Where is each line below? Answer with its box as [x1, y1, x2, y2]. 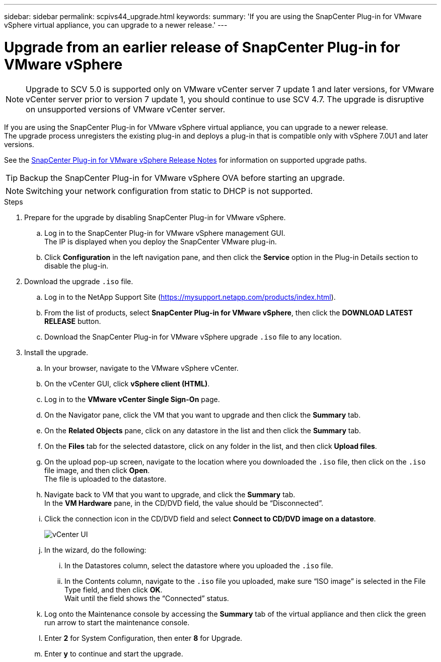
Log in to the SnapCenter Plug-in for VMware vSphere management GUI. [44, 228, 285, 237]
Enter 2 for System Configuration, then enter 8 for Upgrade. [44, 633, 243, 642]
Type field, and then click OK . [64, 585, 163, 594]
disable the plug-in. [44, 261, 109, 270]
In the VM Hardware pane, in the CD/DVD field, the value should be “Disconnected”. [44, 498, 323, 507]
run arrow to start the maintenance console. [44, 618, 190, 627]
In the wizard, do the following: [44, 545, 146, 554]
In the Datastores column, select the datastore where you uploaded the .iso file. [64, 561, 333, 570]
